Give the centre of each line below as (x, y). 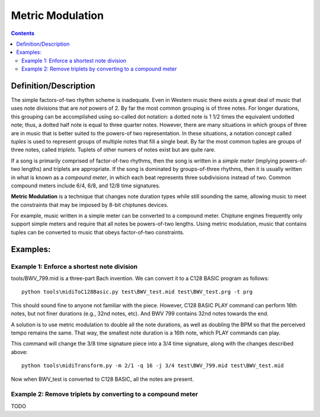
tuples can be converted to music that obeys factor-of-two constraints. (98, 232)
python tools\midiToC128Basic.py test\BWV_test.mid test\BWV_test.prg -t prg (137, 292)
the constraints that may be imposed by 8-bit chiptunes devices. (90, 205)
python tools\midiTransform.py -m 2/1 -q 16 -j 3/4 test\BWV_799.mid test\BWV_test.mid (153, 366)
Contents (23, 33)
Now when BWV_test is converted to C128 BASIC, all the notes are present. (103, 379)
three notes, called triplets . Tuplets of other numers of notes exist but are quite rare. (113, 150)
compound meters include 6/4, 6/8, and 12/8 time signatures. (86, 185)
